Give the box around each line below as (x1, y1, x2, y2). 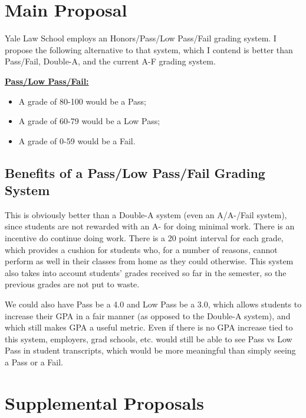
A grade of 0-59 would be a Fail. (18, 134, 136, 147)
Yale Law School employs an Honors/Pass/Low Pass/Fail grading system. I (5, 32, 277, 44)
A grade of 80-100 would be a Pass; (18, 95, 146, 107)
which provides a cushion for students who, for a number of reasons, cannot (5, 243, 278, 255)
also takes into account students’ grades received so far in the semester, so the (5, 266, 287, 278)
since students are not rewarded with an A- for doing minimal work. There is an (5, 220, 295, 232)
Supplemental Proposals (5, 390, 204, 414)
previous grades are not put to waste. (5, 278, 140, 290)
